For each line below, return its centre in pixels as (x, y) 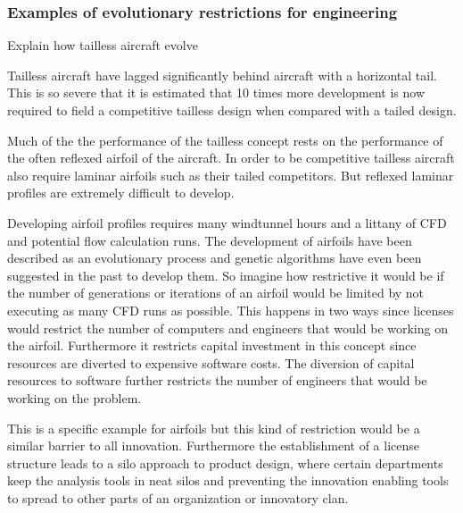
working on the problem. (74, 397)
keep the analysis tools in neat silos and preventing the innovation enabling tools (228, 480)
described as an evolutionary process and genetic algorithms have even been (215, 258)
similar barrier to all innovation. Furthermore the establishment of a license (214, 446)
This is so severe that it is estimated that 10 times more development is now (216, 93)
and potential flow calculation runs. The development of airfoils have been (210, 240)
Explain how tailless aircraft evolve (103, 45)
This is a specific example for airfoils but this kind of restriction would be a (214, 428)
